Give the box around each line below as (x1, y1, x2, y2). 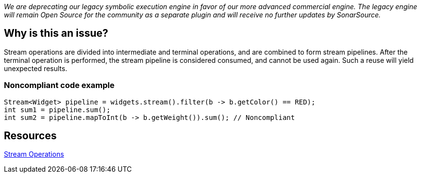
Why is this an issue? (4, 27, 108, 40)
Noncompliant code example (4, 80, 115, 90)
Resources (4, 130, 57, 142)
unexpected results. (4, 64, 68, 73)
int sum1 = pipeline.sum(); (4, 105, 111, 114)
